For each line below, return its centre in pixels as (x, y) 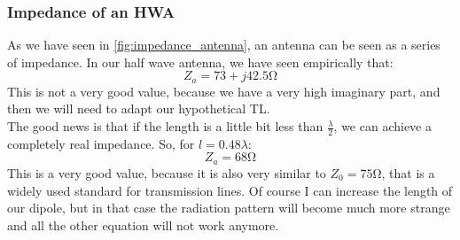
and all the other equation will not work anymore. (143, 225)
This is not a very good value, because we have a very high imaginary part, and (224, 91)
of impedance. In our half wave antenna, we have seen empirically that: (200, 62)
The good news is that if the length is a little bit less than (165, 126)
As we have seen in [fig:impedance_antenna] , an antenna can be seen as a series (224, 45)
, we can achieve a (382, 126)
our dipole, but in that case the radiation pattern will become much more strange (229, 208)
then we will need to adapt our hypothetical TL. (139, 108)
